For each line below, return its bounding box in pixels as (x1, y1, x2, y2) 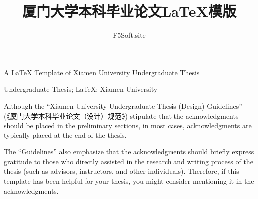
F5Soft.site (113, 30, 146, 40)
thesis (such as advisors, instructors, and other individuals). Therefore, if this (4, 166, 239, 176)
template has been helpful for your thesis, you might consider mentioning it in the (4, 176, 254, 186)
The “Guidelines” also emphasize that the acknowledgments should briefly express (4, 146, 254, 157)
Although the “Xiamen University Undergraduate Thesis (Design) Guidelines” (4, 100, 242, 111)
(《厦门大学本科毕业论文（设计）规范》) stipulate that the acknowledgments (4, 110, 239, 121)
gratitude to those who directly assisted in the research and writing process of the (4, 156, 253, 166)
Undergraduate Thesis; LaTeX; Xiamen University (4, 84, 158, 94)
